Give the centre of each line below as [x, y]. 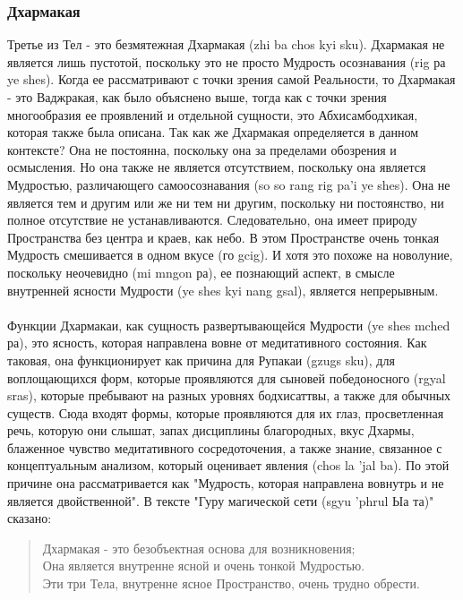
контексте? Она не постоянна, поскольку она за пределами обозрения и [202, 149]
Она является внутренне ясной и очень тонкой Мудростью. [204, 566]
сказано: [30, 518]
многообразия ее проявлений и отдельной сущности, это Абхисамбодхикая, [213, 114]
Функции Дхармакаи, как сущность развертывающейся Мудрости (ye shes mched [229, 325]
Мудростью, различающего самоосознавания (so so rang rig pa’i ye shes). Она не [229, 184]
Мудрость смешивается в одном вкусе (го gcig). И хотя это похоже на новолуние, [230, 255]
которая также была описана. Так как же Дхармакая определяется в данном [213, 132]
